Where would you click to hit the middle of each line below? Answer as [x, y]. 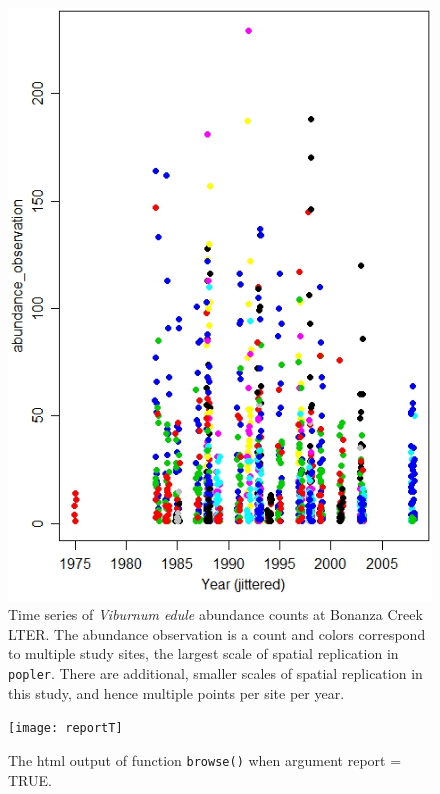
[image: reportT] [65, 728]
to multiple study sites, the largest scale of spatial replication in [203, 653]
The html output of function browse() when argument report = [205, 759]
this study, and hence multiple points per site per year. [176, 692]
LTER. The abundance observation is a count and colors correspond [217, 633]
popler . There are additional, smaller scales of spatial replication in [215, 673]
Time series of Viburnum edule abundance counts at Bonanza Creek [215, 614]
